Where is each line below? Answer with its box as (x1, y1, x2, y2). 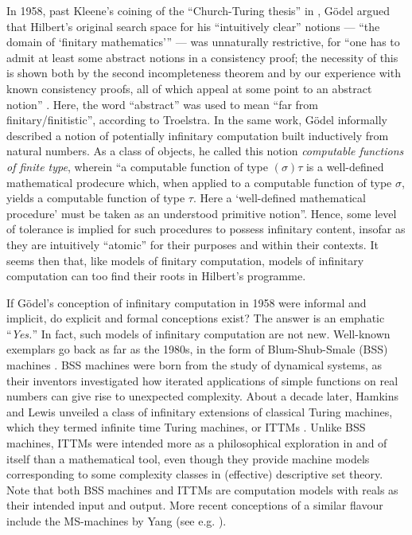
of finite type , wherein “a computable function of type (6, 158, 268, 174)
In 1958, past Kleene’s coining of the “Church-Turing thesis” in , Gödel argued (6, 2, 390, 18)
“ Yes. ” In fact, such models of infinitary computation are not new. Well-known (6, 325, 391, 342)
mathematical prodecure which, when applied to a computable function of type (6, 174, 392, 190)
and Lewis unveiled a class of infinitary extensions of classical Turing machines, (6, 403, 393, 420)
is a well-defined (305, 158, 384, 174)
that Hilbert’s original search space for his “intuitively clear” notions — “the (6, 18, 380, 34)
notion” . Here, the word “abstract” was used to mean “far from (6, 96, 319, 112)
